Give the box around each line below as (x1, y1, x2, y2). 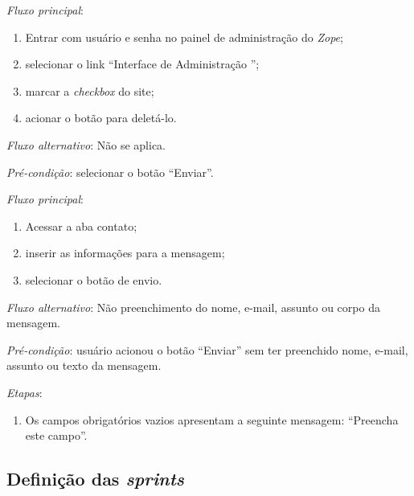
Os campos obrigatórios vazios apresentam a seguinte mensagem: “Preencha (25, 411, 399, 428)
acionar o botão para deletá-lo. (25, 109, 177, 126)
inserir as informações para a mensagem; (25, 244, 225, 261)
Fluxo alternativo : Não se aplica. (6, 136, 166, 153)
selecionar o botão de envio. (25, 271, 162, 288)
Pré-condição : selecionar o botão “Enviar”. (6, 163, 214, 180)
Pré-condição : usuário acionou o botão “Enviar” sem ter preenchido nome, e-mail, (6, 341, 408, 358)
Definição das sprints (6, 466, 185, 491)
